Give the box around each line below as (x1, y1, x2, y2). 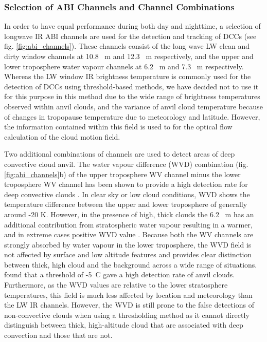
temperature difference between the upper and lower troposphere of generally (4, 199, 247, 210)
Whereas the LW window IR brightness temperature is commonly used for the (4, 71, 251, 82)
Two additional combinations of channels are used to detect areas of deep (4, 148, 235, 159)
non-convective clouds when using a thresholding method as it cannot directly (4, 309, 250, 320)
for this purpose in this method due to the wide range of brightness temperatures (4, 91, 260, 102)
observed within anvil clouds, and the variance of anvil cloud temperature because (4, 101, 263, 111)
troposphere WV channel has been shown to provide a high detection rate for (4, 179, 248, 189)
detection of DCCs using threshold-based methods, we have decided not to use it (4, 81, 259, 91)
